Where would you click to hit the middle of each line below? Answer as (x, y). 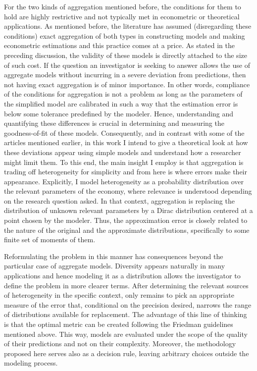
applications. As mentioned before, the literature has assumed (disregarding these (128, 26)
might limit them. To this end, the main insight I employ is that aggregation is (124, 162)
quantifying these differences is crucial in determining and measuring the (114, 123)
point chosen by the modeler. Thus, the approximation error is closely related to (126, 220)
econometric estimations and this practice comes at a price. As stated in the (120, 45)
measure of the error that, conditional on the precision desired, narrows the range (128, 304)
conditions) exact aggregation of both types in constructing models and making (125, 35)
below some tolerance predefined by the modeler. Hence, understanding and (119, 113)
